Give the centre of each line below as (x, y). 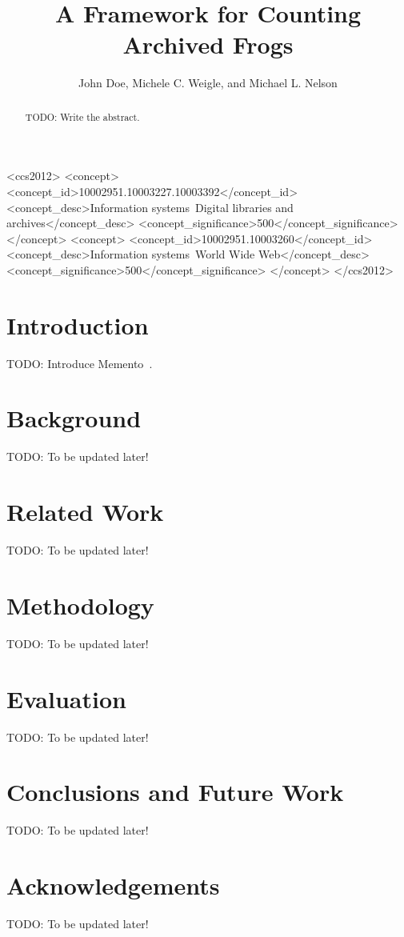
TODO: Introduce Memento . (80, 363)
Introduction (78, 324)
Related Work (85, 512)
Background (74, 418)
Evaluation (66, 698)
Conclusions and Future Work (175, 792)
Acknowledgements (113, 885)
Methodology (80, 605)
